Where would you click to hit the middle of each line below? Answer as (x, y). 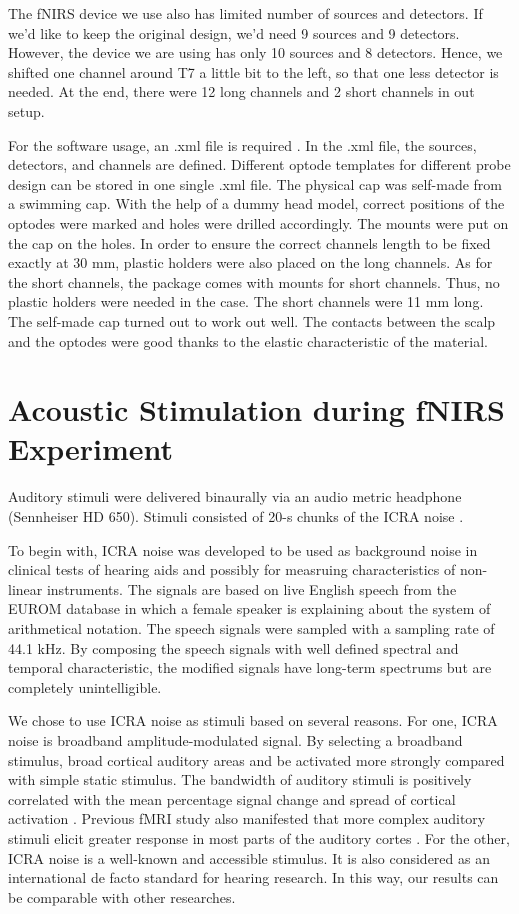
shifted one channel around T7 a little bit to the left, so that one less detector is (253, 71)
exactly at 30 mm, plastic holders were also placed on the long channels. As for (250, 262)
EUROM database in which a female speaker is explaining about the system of (249, 608)
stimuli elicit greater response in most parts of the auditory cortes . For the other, (259, 837)
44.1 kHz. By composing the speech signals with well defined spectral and (233, 647)
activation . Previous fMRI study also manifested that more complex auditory (247, 818)
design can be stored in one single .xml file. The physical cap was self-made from (255, 183)
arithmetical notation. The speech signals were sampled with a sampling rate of (251, 627)
